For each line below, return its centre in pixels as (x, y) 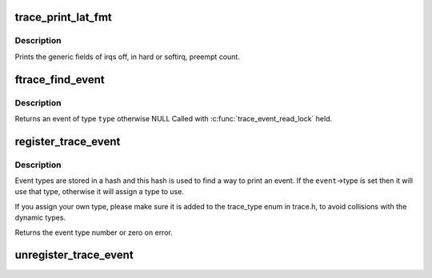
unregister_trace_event (74, 255)
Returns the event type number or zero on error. (94, 232)
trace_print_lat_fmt (63, 17)
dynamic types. (40, 218)
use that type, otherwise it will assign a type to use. (99, 192)
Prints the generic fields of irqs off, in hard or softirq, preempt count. (127, 57)
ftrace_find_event (60, 79)
